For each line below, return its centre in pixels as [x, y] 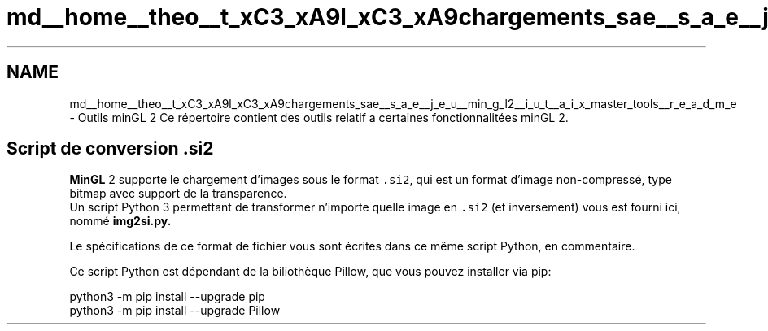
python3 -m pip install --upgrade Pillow [175, 311]
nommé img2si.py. [120, 221]
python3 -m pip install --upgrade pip [167, 297]
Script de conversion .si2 [110, 149]
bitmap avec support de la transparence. [178, 194]
